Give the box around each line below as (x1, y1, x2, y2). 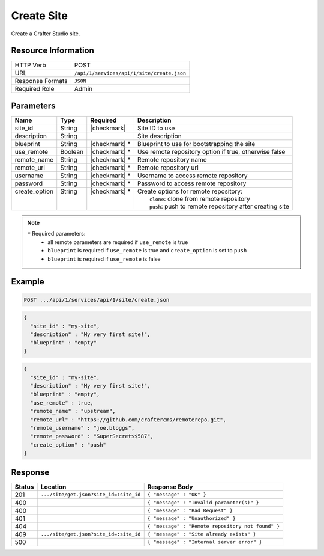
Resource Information (11, 46, 94, 56)
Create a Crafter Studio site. (11, 30, 80, 37)
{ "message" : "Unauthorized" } (147, 515, 236, 522)
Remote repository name (137, 155, 207, 163)
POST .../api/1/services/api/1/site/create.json (23, 296, 170, 303)
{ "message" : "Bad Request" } (147, 507, 233, 514)
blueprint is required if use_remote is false (47, 255, 161, 263)
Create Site (11, 9, 68, 22)
